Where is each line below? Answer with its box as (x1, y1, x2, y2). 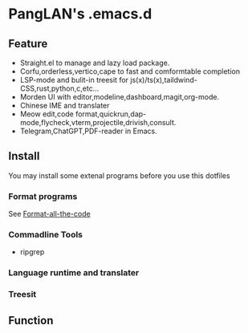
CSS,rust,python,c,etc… (19, 83, 100, 93)
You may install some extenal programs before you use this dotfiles (8, 170, 230, 181)
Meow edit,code (19, 109, 75, 119)
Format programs (8, 190, 78, 201)
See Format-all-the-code (8, 209, 91, 219)
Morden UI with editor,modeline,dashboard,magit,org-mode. (19, 92, 219, 101)
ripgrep (19, 247, 45, 257)
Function (8, 314, 54, 327)
